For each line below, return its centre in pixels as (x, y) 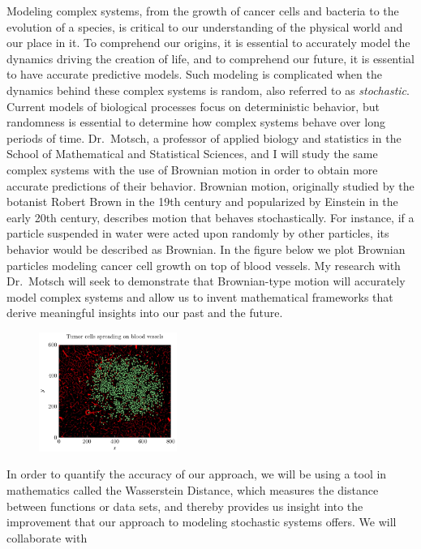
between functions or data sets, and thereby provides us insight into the (185, 506)
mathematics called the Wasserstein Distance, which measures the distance (193, 489)
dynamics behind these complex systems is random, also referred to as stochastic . (208, 90)
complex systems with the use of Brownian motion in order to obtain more (192, 169)
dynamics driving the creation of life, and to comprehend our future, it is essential (210, 58)
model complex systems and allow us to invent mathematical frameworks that (200, 296)
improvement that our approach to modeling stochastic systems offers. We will (202, 522)
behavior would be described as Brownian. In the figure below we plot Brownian (206, 249)
